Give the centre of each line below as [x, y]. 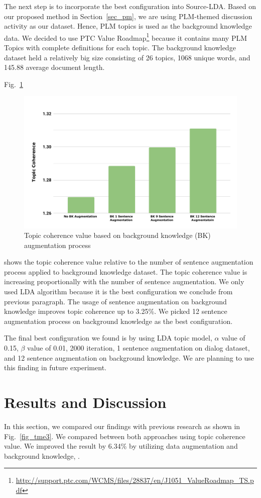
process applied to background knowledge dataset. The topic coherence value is [126, 271]
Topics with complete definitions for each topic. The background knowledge [120, 48]
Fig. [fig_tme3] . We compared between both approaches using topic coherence [125, 436]
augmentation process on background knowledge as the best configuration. [118, 321]
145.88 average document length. [54, 67]
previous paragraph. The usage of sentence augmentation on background [115, 301]
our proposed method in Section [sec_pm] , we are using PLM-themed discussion [128, 16]
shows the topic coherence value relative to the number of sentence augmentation [129, 262]
